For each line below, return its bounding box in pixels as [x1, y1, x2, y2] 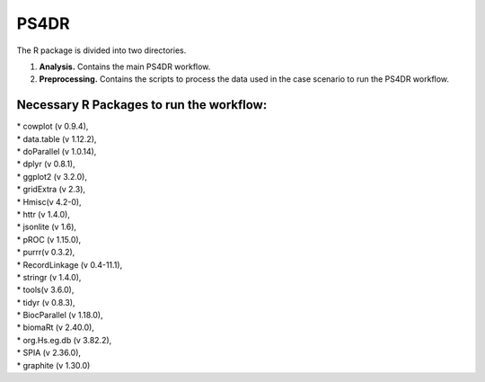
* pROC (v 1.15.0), [16, 234, 82, 244]
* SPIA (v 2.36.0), [16, 347, 81, 359]
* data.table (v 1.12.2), [16, 133, 97, 144]
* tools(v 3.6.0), [16, 284, 75, 296]
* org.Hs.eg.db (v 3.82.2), [16, 334, 112, 345]
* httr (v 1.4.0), [16, 209, 71, 219]
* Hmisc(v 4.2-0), [16, 196, 82, 207]
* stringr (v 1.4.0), [16, 271, 82, 282]
